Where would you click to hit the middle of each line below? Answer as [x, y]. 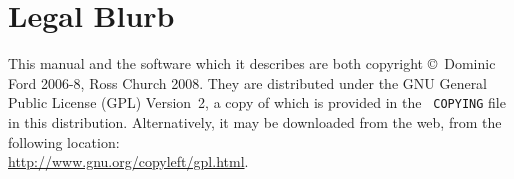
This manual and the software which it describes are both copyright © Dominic [252, 63]
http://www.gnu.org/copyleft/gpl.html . [128, 161]
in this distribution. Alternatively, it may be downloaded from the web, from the [255, 121]
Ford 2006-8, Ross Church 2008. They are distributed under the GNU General [248, 82]
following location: [64, 141]
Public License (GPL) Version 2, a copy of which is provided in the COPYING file [257, 102]
